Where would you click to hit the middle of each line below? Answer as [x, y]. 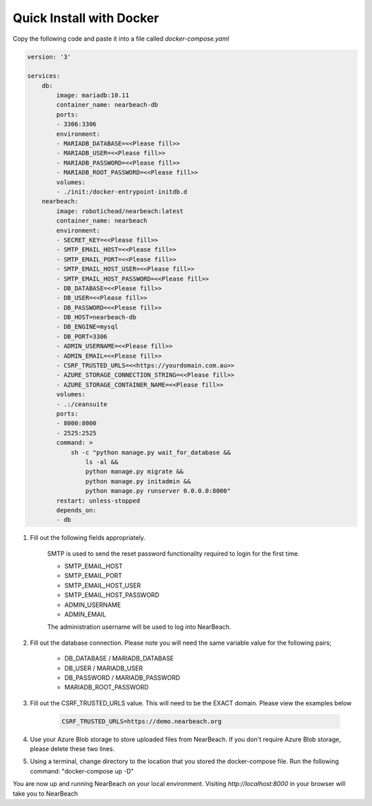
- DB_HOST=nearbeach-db [96, 318]
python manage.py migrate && [134, 472]
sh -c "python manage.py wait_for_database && [151, 452]
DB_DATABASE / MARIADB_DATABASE [119, 658]
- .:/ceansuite [82, 404]
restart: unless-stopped [98, 501]
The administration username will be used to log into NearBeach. [139, 627]
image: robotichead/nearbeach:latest [120, 211]
